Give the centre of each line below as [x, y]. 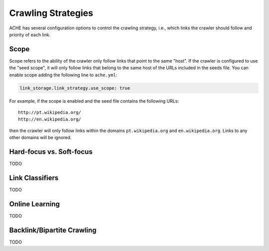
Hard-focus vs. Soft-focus [51, 152]
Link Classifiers [34, 178]
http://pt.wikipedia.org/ [50, 112]
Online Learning [34, 204]
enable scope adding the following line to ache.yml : [63, 75]
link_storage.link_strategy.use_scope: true [75, 88]
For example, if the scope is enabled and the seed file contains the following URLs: [94, 101]
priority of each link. [30, 34]
